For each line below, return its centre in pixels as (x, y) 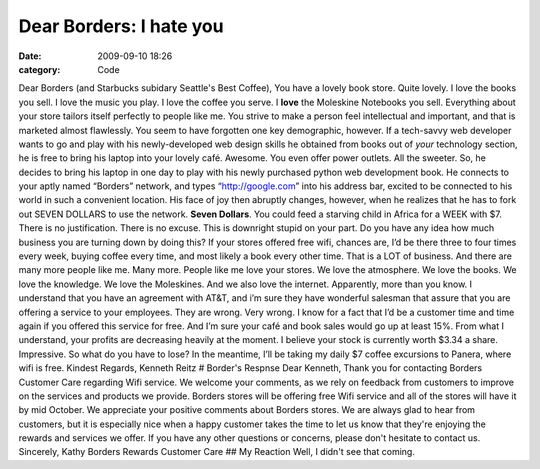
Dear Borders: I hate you (121, 26)
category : (39, 69)
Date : (30, 56)
